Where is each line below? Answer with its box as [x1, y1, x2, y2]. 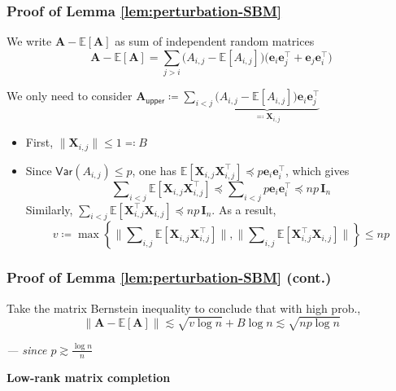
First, [25, 134, 54, 151]
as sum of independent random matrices [115, 33, 315, 50]
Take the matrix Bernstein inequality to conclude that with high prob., [7, 299, 361, 316]
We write [7, 33, 52, 50]
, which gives [285, 161, 350, 178]
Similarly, [25, 200, 73, 217]
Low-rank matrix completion [7, 368, 171, 385]
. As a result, [211, 200, 276, 217]
